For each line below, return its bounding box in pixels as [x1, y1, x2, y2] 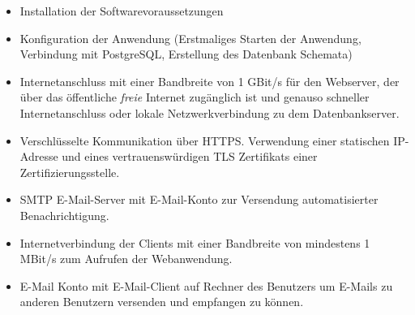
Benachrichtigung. [19, 206, 109, 223]
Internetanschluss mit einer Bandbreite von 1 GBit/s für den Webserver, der [19, 72, 400, 89]
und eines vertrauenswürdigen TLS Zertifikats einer [62, 148, 318, 165]
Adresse [19, 148, 58, 165]
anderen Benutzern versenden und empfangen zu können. [19, 293, 304, 310]
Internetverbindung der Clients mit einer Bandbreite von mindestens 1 [19, 234, 370, 251]
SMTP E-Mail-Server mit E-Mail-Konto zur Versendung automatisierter [19, 191, 379, 208]
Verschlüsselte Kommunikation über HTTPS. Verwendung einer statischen [19, 132, 390, 149]
